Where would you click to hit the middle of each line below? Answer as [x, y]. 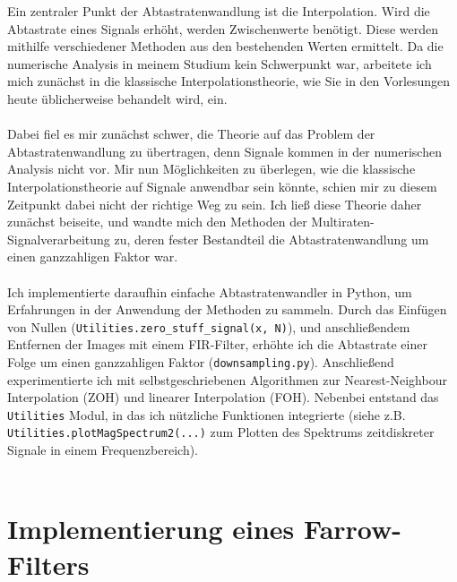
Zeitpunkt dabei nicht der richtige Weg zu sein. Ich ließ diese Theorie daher [215, 204]
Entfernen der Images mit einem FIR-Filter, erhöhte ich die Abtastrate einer [217, 344]
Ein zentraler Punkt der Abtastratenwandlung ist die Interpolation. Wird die [219, 11]
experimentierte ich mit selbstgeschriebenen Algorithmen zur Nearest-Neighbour [227, 379]
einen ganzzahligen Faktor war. [93, 257]
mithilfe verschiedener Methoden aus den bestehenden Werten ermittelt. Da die [225, 46]
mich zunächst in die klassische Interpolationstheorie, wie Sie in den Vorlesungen [229, 81]
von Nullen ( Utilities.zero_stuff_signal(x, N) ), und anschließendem [209, 326]
